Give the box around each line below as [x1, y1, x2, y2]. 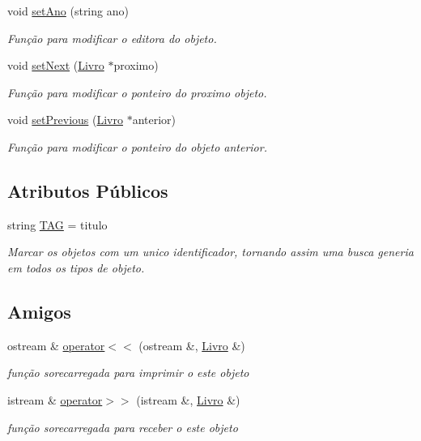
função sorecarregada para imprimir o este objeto [7, 364, 249, 381]
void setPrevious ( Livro [7, 111, 123, 128]
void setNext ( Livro [7, 57, 104, 74]
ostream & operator [7, 336, 105, 353]
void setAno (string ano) [7, 2, 129, 19]
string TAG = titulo [7, 216, 108, 233]
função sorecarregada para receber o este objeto [7, 418, 238, 435]
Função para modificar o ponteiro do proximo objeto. [7, 83, 267, 101]
